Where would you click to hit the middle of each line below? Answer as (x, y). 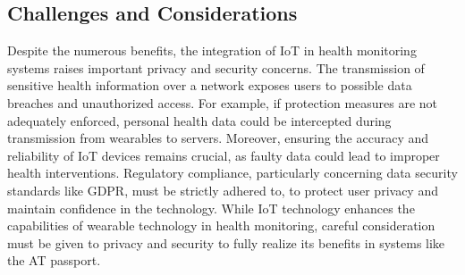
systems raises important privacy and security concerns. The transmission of (216, 67)
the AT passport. (54, 260)
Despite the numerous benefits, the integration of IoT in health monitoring (212, 50)
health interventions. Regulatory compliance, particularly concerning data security (232, 173)
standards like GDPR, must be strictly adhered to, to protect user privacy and (223, 190)
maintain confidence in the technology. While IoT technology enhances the (211, 208)
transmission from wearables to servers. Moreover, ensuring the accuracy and (218, 138)
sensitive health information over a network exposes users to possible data (210, 85)
